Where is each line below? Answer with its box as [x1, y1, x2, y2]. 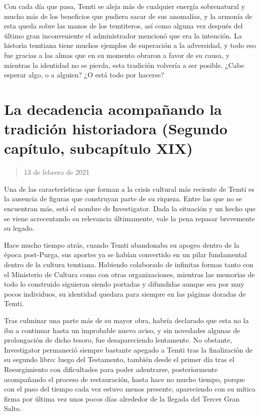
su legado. [4, 223, 34, 233]
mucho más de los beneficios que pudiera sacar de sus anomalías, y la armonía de [4, 10, 252, 21]
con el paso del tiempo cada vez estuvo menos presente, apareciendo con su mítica [4, 384, 255, 394]
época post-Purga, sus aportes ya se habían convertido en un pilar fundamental [4, 249, 247, 260]
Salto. [4, 403, 22, 414]
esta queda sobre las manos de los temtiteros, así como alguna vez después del [4, 20, 243, 31]
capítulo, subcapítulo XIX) [4, 138, 193, 158]
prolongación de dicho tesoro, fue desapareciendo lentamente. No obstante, [4, 335, 232, 345]
